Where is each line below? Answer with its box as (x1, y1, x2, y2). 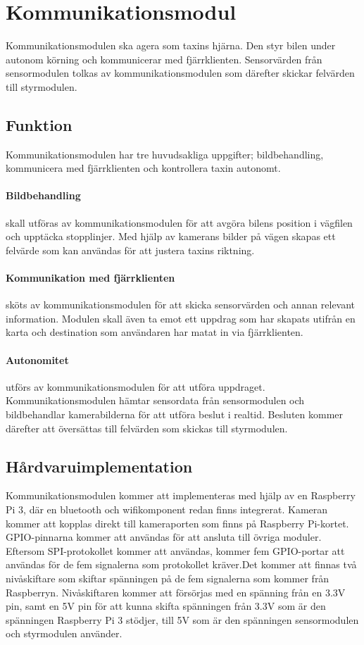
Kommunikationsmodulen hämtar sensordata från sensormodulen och (6, 393, 305, 408)
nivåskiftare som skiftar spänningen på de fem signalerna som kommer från (6, 570, 330, 585)
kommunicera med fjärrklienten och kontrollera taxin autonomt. (6, 161, 281, 175)
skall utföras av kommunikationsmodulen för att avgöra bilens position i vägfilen (6, 215, 353, 230)
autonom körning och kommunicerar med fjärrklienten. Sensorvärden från (6, 51, 322, 66)
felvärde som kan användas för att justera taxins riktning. (6, 242, 255, 257)
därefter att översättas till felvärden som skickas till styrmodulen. (6, 420, 288, 435)
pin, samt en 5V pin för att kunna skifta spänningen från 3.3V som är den (6, 599, 326, 613)
